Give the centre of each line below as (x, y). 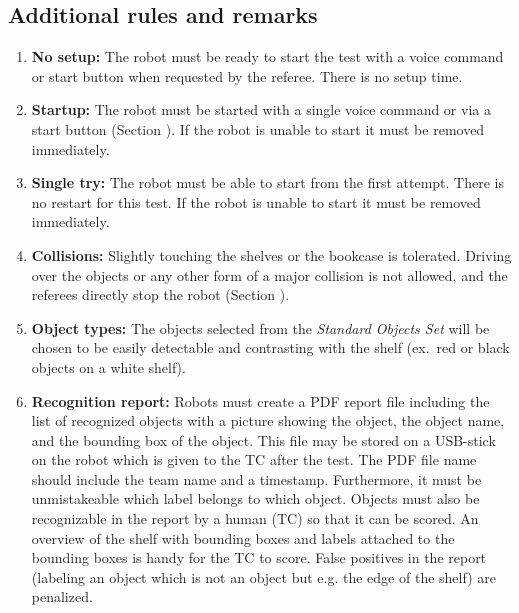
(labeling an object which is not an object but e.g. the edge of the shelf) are (263, 576)
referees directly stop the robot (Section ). (160, 294)
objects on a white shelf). (108, 366)
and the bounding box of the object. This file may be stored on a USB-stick (263, 439)
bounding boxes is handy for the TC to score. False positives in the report (259, 557)
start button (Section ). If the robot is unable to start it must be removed (258, 128)
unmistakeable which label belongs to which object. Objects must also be (255, 498)
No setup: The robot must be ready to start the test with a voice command (267, 56)
